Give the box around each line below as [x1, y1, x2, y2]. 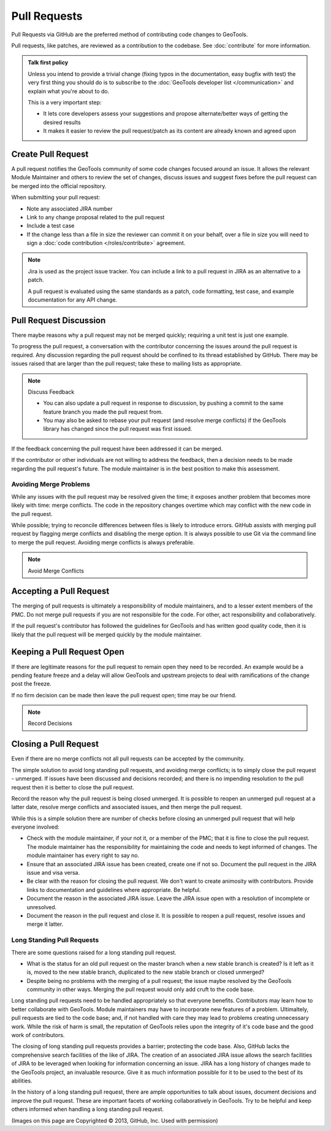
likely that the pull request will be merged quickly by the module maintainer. [11, 630, 202, 638]
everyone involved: [11, 823, 59, 831]
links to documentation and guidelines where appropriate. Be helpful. [26, 886, 201, 893]
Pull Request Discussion [11, 315, 106, 326]
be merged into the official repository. [11, 182, 107, 190]
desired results [43, 119, 81, 126]
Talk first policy [28, 59, 69, 66]
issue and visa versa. [26, 869, 80, 877]
